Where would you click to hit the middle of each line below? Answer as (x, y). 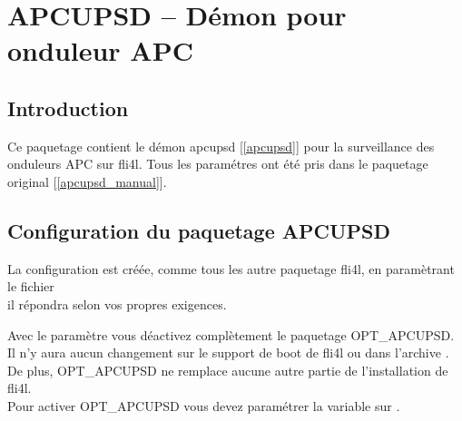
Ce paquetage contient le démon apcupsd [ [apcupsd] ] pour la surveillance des (221, 146)
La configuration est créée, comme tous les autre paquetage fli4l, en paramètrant (231, 268)
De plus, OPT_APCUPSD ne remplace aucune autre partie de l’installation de (228, 370)
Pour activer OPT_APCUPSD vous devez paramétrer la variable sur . (204, 405)
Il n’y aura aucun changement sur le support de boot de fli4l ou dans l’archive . (228, 352)
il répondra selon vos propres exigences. (117, 304)
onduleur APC (100, 50)
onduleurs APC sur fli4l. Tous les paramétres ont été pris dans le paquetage (218, 164)
